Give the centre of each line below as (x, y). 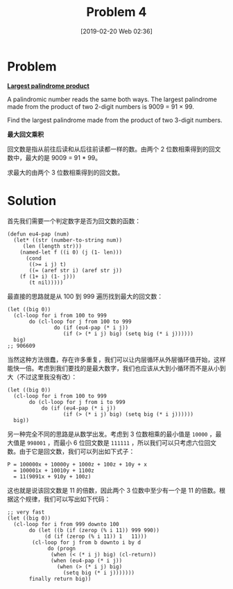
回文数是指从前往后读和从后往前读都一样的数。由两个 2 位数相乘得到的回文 (114, 149)
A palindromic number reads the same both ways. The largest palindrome (112, 99)
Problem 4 (116, 12)
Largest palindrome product (49, 86)
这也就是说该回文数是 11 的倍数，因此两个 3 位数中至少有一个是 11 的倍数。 (113, 490)
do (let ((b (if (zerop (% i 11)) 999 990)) (94, 530)
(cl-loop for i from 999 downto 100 (66, 524)
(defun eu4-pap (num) (38, 234)
